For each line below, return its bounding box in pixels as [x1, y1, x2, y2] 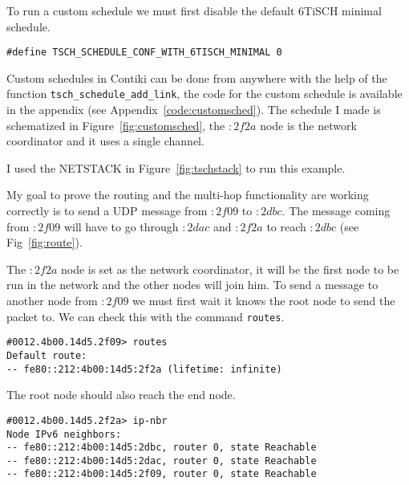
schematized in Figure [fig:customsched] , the [6, 116, 225, 133]
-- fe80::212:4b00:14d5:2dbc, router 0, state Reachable [6, 442, 317, 454]
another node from [6, 292, 98, 309]
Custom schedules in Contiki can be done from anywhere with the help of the [6, 69, 387, 86]
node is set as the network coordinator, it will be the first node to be [60, 260, 399, 277]
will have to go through [63, 218, 179, 234]
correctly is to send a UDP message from [6, 202, 208, 219]
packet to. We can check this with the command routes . [6, 308, 285, 324]
